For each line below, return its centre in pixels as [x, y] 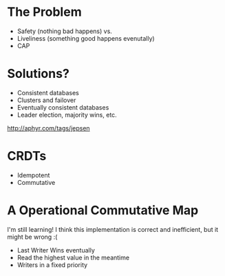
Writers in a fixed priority [52, 265]
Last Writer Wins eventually [56, 250]
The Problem [44, 12]
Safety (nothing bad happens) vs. [64, 31]
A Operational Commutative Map [103, 210]
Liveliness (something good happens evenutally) [86, 38]
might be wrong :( [32, 237]
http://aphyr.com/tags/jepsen [49, 128]
